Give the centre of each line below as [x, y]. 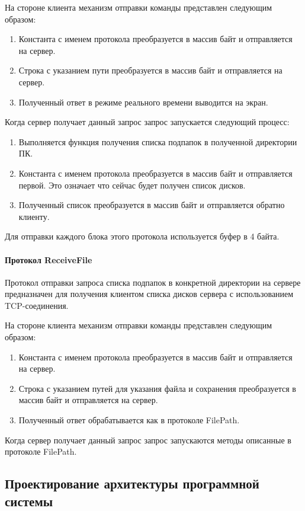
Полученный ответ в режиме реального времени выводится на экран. [143, 102]
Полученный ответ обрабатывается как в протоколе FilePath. [129, 420]
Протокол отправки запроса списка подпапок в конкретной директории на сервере [153, 282]
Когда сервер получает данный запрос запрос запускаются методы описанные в [148, 440]
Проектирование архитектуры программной [132, 483]
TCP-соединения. [37, 305]
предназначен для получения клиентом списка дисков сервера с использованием [149, 294]
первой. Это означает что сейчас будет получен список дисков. [132, 185]
